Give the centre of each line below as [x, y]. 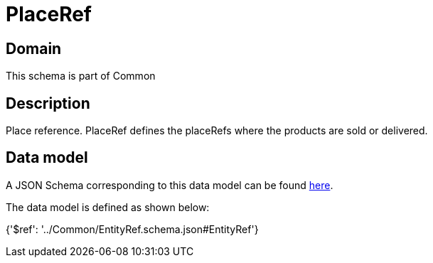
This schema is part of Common [81, 76]
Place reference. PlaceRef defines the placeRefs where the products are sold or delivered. [217, 131]
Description [48, 103]
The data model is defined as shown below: [108, 207]
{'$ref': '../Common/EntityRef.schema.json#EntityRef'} [132, 229]
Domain [34, 48]
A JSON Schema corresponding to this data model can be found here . [170, 185]
